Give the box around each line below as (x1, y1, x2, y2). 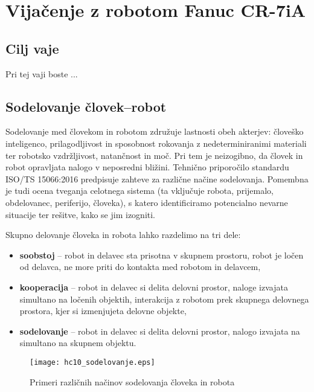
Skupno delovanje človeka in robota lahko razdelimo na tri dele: (5, 228, 241, 241)
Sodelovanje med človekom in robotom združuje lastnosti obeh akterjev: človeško (5, 125, 304, 138)
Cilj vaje (5, 39, 59, 57)
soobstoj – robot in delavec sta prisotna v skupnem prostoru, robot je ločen (19, 248, 304, 261)
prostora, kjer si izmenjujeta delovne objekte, (19, 304, 187, 317)
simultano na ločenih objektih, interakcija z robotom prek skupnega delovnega (19, 292, 309, 305)
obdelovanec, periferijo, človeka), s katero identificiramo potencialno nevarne (5, 196, 288, 208)
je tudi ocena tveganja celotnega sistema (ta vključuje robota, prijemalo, (5, 184, 274, 197)
